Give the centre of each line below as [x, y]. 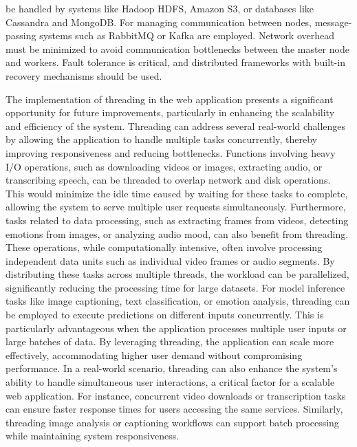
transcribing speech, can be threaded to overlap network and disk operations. [168, 180]
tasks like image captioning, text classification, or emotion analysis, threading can [178, 301]
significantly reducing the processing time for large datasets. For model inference [175, 287]
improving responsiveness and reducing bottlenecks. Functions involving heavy [171, 152]
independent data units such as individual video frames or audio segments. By [170, 260]
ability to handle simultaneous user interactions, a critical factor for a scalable [170, 382]
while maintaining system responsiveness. [93, 436]
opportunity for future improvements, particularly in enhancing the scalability [170, 112]
